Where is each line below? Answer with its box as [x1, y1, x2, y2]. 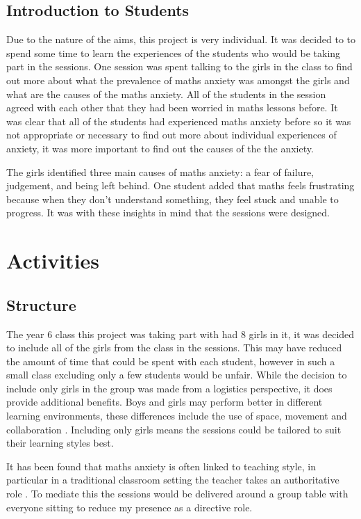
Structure [6, 294, 76, 315]
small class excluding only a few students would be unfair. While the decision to [6, 367, 347, 382]
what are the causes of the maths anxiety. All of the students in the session [6, 86, 326, 101]
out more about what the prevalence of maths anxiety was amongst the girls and [6, 72, 350, 87]
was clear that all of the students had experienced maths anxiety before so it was [6, 113, 351, 128]
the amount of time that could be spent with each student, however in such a [6, 353, 335, 368]
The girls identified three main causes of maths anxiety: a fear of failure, [6, 164, 314, 179]
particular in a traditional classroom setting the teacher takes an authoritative [6, 472, 339, 487]
